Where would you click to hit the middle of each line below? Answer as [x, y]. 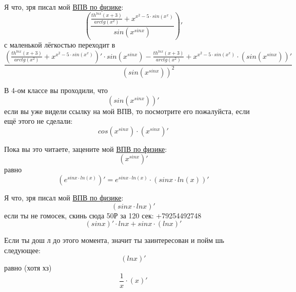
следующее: [22, 250]
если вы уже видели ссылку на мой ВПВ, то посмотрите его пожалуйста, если [127, 111]
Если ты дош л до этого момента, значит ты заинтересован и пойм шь [114, 240]
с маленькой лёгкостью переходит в [60, 45]
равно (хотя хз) [28, 268]
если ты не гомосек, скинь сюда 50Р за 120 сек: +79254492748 [103, 215]
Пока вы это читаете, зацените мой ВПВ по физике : [86, 149]
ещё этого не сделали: [38, 121]
